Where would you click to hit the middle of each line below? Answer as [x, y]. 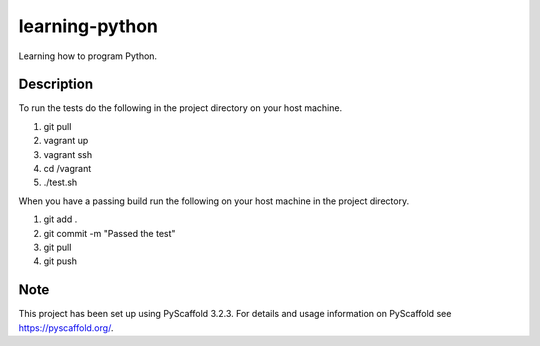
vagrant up [66, 141]
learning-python [88, 26]
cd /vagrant [67, 169]
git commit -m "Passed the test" [109, 233]
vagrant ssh [68, 154]
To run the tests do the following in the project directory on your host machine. [180, 108]
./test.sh [60, 182]
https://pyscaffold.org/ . [66, 327]
